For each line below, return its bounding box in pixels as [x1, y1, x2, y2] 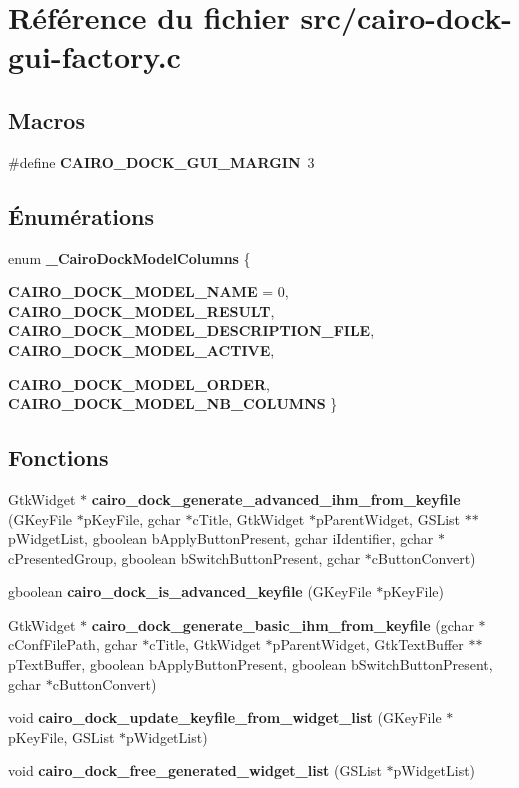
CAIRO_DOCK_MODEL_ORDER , [8, 373, 270, 394]
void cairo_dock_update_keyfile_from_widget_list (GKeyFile [8, 707, 442, 728]
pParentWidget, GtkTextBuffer [272, 634, 464, 655]
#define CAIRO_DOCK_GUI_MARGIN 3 [8, 151, 315, 172]
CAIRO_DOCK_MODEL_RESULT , [8, 300, 275, 321]
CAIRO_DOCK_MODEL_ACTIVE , [8, 339, 275, 360]
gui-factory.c [8, 36, 181, 77]
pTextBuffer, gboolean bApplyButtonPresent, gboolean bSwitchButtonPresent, [8, 654, 493, 675]
